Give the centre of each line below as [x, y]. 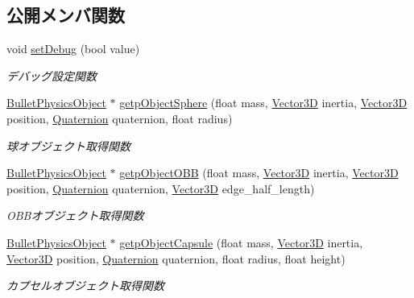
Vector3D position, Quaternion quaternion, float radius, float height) [176, 258]
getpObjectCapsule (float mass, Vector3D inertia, [241, 242]
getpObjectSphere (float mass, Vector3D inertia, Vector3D [263, 103]
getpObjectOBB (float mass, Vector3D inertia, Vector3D [259, 173]
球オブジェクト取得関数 [68, 145]
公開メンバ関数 [66, 15]
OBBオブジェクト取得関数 [75, 215]
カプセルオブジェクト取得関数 [85, 286]
